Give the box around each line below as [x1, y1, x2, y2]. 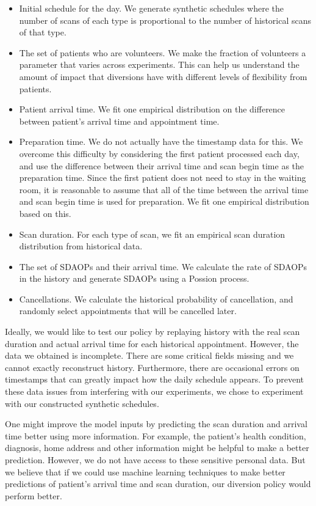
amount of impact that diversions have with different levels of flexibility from [19, 70, 307, 82]
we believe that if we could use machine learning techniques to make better [5, 465, 285, 478]
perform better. [5, 489, 62, 502]
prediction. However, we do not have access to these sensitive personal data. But [5, 453, 306, 466]
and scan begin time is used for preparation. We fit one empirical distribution [19, 195, 309, 208]
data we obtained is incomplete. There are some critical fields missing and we [5, 349, 294, 362]
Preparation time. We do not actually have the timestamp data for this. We [19, 135, 303, 148]
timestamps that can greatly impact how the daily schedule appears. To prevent [5, 373, 304, 386]
